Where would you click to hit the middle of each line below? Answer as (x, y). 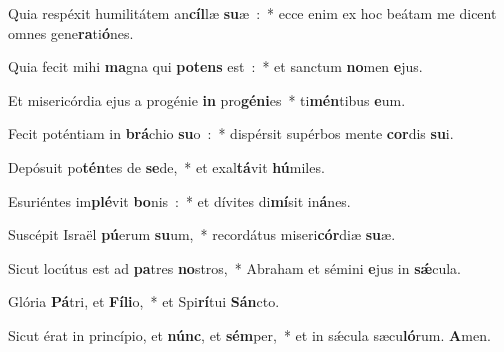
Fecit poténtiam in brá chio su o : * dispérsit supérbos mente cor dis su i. (231, 133)
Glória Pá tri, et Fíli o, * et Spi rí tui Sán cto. (144, 301)
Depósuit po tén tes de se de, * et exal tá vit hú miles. (166, 166)
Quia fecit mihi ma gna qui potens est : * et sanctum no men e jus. (215, 66)
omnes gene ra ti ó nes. (71, 32)
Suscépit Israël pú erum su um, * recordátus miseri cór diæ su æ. (202, 234)
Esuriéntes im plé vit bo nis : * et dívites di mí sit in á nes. (179, 200)
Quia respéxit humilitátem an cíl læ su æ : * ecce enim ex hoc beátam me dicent (252, 13)
